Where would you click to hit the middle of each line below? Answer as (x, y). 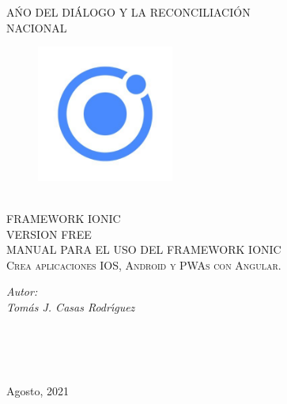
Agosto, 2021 (38, 391)
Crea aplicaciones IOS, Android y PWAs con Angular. (144, 264)
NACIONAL (37, 27)
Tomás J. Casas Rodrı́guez (71, 306)
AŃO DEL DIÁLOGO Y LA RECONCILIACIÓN (128, 12)
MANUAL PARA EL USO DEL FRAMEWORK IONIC (144, 249)
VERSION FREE (49, 234)
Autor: (22, 291)
